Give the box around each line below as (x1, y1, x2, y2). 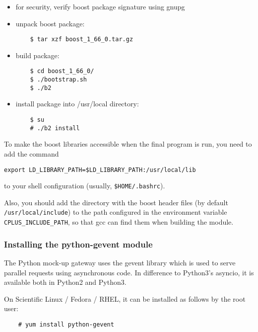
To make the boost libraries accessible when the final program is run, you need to (4, 139, 252, 149)
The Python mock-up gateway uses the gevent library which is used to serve (4, 257, 236, 267)
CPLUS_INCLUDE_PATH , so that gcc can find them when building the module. (4, 217, 234, 227)
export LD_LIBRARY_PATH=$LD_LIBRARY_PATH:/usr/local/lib (4, 166, 196, 173)
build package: (15, 50, 60, 60)
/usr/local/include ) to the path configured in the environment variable (4, 207, 227, 217)
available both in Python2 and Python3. (4, 277, 127, 287)
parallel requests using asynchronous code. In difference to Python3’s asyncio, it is (4, 267, 254, 277)
